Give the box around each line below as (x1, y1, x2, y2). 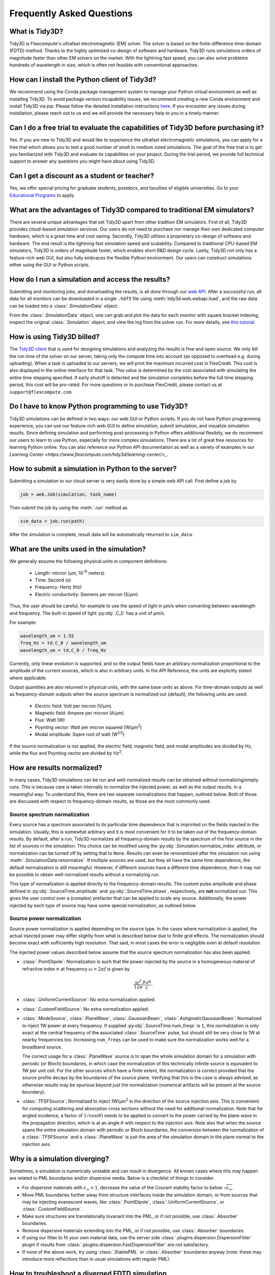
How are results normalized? (9, 763, 102, 772)
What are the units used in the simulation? (9, 545, 146, 553)
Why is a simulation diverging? (9, 1154, 109, 1163)
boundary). (22, 1089, 46, 1095)
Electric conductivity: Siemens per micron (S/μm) (35, 591, 139, 597)
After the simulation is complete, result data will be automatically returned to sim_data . (9, 531, 194, 538)
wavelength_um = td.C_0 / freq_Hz (20, 647, 106, 653)
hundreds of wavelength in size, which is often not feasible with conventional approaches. (9, 62, 199, 68)
